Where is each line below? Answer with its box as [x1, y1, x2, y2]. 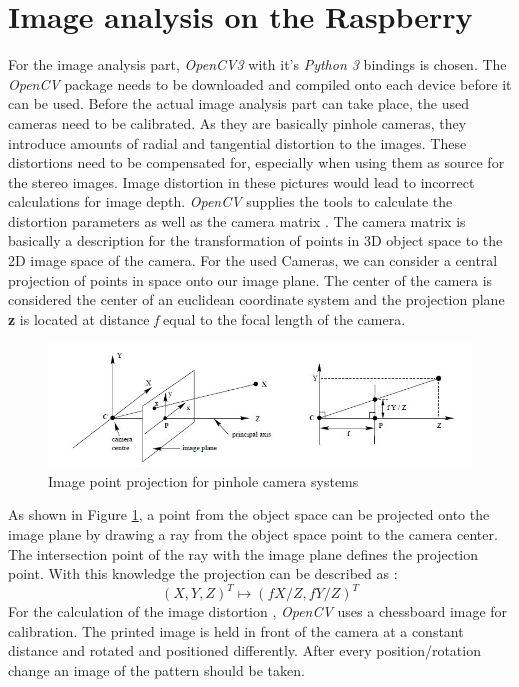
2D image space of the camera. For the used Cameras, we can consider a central [8, 250, 498, 271]
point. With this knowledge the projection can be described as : [8, 563, 398, 584]
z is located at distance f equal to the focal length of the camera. [8, 308, 406, 329]
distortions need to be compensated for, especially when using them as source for [8, 152, 505, 173]
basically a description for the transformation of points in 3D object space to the [8, 230, 503, 251]
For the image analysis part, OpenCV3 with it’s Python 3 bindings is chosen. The [8, 54, 507, 75]
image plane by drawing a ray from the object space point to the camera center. [8, 523, 498, 544]
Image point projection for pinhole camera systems [48, 470, 359, 491]
